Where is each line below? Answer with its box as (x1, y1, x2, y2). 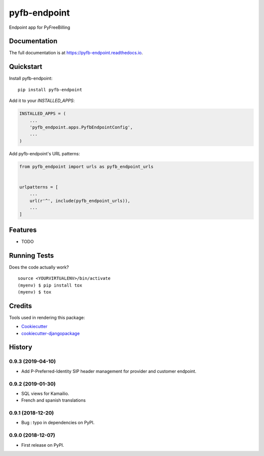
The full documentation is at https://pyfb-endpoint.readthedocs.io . (9, 50, 143, 56)
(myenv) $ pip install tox (18, 282, 83, 288)
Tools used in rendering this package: (9, 314, 85, 320)
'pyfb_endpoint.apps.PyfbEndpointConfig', (29, 124, 133, 130)
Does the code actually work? (9, 264, 69, 270)
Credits (9, 302, 32, 310)
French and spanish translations (21, 397, 86, 403)
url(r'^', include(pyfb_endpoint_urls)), (29, 198, 131, 204)
